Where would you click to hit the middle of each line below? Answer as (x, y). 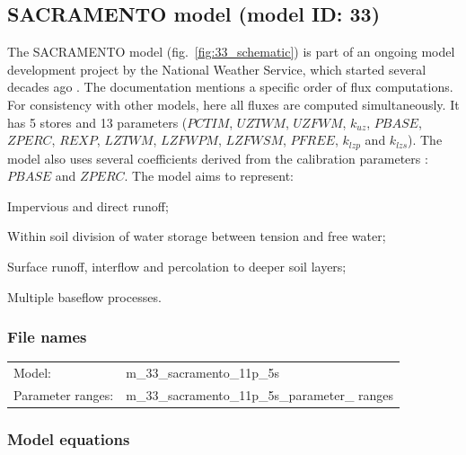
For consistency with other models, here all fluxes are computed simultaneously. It (233, 104)
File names (47, 337)
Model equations (69, 439)
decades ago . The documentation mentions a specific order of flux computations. (230, 87)
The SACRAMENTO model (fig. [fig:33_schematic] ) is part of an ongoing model (231, 52)
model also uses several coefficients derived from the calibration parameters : (218, 158)
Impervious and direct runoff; (88, 205)
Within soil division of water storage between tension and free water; (197, 236)
